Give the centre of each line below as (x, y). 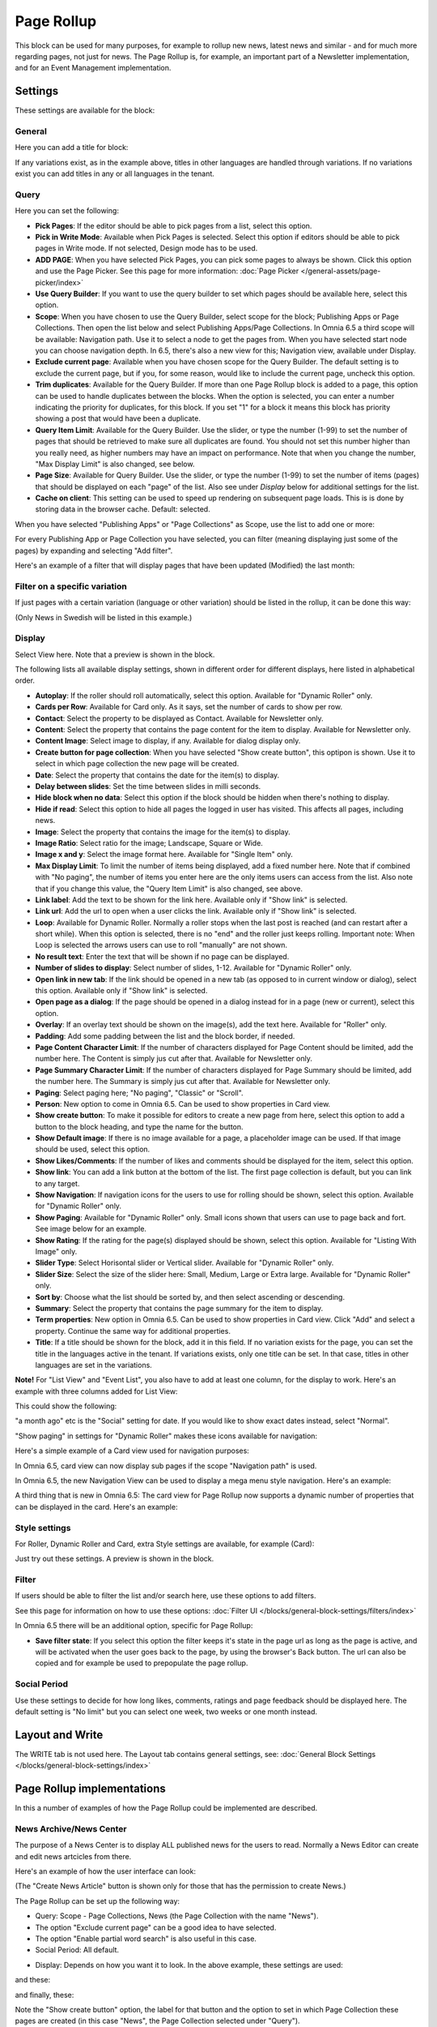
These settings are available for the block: (85, 110)
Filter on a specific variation (71, 586)
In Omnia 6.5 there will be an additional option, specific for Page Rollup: (134, 1626)
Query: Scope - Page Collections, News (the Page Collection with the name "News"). (177, 1916)
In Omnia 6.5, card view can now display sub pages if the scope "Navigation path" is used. (166, 1466)
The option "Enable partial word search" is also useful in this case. (146, 1939)
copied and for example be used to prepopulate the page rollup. (142, 1663)
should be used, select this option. (93, 1149)
